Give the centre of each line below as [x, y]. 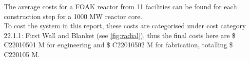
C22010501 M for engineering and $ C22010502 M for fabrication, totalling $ [118, 45]
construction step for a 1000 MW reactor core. [73, 16]
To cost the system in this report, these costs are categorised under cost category [125, 26]
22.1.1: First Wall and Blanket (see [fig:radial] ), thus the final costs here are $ [120, 35]
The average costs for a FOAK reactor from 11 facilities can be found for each [121, 6]
